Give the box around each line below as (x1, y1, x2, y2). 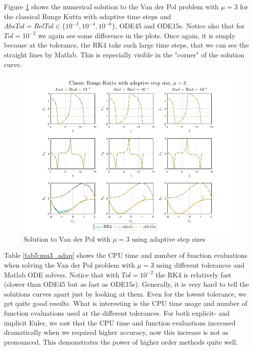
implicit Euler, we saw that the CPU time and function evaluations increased (4, 317, 236, 327)
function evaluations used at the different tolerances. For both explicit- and (4, 307, 230, 318)
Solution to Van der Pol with (24, 233, 111, 244)
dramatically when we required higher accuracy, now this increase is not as (4, 327, 228, 337)
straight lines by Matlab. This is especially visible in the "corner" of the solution (4, 49, 245, 59)
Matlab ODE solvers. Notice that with (4, 269, 120, 279)
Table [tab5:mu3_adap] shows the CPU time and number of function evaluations (4, 250, 248, 260)
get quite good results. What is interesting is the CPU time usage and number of (4, 298, 248, 308)
